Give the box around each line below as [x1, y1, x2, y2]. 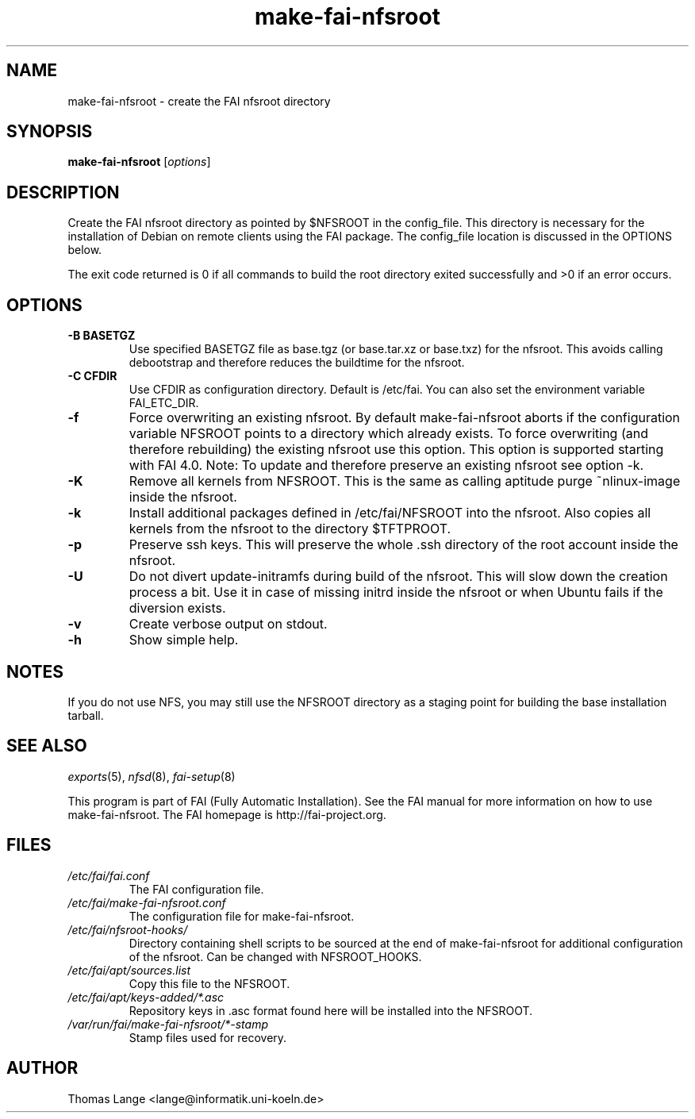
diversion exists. [129, 600, 226, 617]
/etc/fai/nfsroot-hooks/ [67, 922, 188, 936]
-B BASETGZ [67, 329, 136, 343]
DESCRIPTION [6, 182, 120, 202]
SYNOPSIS [6, 121, 93, 142]
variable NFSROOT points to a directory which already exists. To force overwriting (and [129, 425, 648, 442]
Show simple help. [129, 632, 239, 648]
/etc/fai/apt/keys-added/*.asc [67, 990, 225, 1004]
